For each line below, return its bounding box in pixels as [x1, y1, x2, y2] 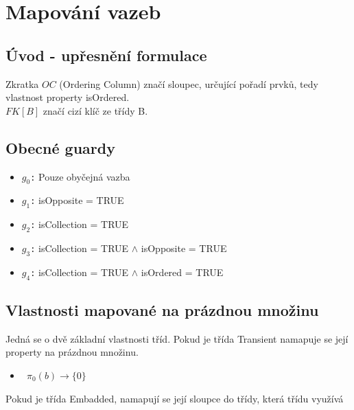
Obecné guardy [5, 137, 115, 158]
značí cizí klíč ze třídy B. [43, 103, 148, 117]
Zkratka [5, 76, 39, 91]
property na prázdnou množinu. [5, 345, 139, 359]
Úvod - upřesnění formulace [5, 44, 207, 65]
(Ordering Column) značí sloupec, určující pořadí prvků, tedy [59, 76, 318, 91]
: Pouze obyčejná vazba [30, 169, 130, 183]
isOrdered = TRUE [141, 264, 224, 279]
